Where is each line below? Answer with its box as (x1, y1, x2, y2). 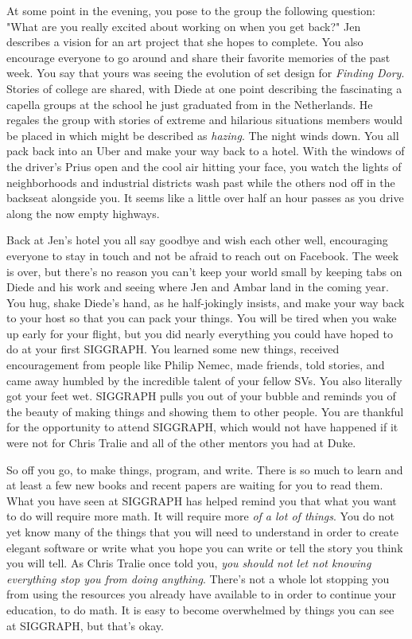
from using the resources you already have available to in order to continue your (6, 586, 397, 602)
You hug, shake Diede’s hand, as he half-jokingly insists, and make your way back (6, 294, 405, 310)
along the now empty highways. (6, 205, 160, 221)
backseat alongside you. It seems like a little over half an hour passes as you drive (6, 189, 404, 206)
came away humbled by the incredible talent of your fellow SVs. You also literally (6, 372, 402, 388)
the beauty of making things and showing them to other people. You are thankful (6, 403, 404, 419)
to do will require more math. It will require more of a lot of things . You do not (6, 508, 395, 524)
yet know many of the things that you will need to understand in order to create (6, 524, 399, 540)
